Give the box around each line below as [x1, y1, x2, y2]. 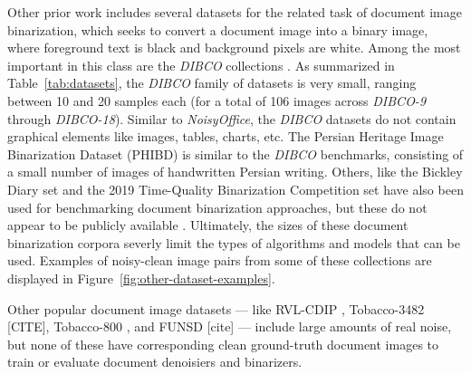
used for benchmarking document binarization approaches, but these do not [7, 197, 428, 216]
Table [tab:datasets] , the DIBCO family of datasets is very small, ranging [7, 73, 417, 92]
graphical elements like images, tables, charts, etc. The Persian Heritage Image [7, 127, 444, 146]
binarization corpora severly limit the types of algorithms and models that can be [7, 233, 460, 252]
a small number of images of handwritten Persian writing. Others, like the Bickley [7, 162, 463, 181]
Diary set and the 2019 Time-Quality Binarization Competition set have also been [7, 179, 464, 198]
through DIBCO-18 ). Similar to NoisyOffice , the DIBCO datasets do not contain [7, 109, 457, 128]
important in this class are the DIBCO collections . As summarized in [7, 55, 395, 74]
